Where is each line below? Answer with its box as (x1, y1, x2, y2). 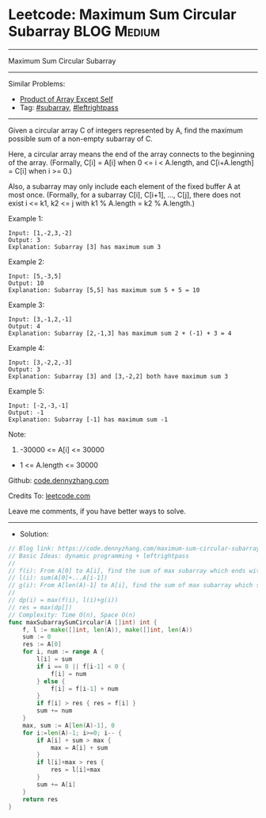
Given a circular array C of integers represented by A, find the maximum (8, 125, 244, 135)
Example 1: (8, 213, 44, 223)
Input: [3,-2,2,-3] (8, 359, 73, 367)
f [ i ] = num (50, 670, 87, 678)
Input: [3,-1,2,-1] (8, 315, 73, 323)
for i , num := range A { (22, 648, 104, 656)
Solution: (19, 529, 49, 539)
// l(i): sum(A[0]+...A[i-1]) (8, 574, 108, 582)
